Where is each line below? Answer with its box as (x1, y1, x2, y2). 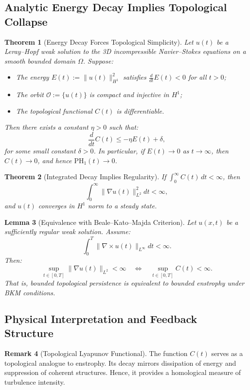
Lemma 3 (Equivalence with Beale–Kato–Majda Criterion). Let (4, 217, 196, 227)
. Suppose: (83, 55, 113, 66)
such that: (109, 122, 139, 132)
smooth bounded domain (4, 55, 75, 66)
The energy (16, 72, 49, 82)
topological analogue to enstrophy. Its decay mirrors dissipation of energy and (4, 357, 236, 368)
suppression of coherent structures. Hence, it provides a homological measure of (4, 367, 241, 377)
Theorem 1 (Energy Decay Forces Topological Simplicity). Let (4, 36, 194, 47)
